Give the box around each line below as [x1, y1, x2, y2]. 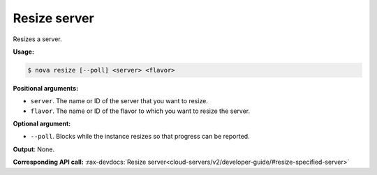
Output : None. [13, 145, 55, 153]
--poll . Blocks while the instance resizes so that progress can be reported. [30, 132, 251, 141]
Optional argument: [13, 119, 71, 128]
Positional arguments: [13, 84, 79, 92]
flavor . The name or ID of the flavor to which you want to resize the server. [30, 107, 251, 115]
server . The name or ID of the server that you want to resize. [30, 97, 209, 105]
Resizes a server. [13, 35, 62, 43]
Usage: [13, 47, 35, 56]
